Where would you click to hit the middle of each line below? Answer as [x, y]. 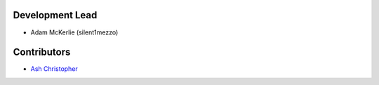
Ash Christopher [54, 69]
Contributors [42, 52]
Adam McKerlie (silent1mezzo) [74, 32]
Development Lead [55, 15]
